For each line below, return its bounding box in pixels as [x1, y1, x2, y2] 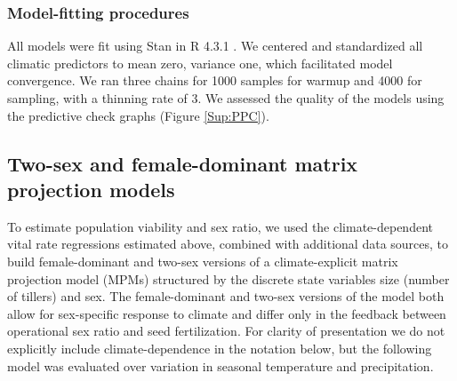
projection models [7, 175, 175, 202]
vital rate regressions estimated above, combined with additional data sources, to [7, 234, 449, 253]
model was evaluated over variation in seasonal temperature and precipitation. [7, 356, 434, 375]
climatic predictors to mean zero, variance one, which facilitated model [7, 53, 393, 72]
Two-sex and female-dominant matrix [7, 149, 358, 177]
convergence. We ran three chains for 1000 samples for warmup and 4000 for [7, 71, 422, 90]
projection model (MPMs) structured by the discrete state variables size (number [7, 269, 450, 288]
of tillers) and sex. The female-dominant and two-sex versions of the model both [7, 287, 445, 306]
